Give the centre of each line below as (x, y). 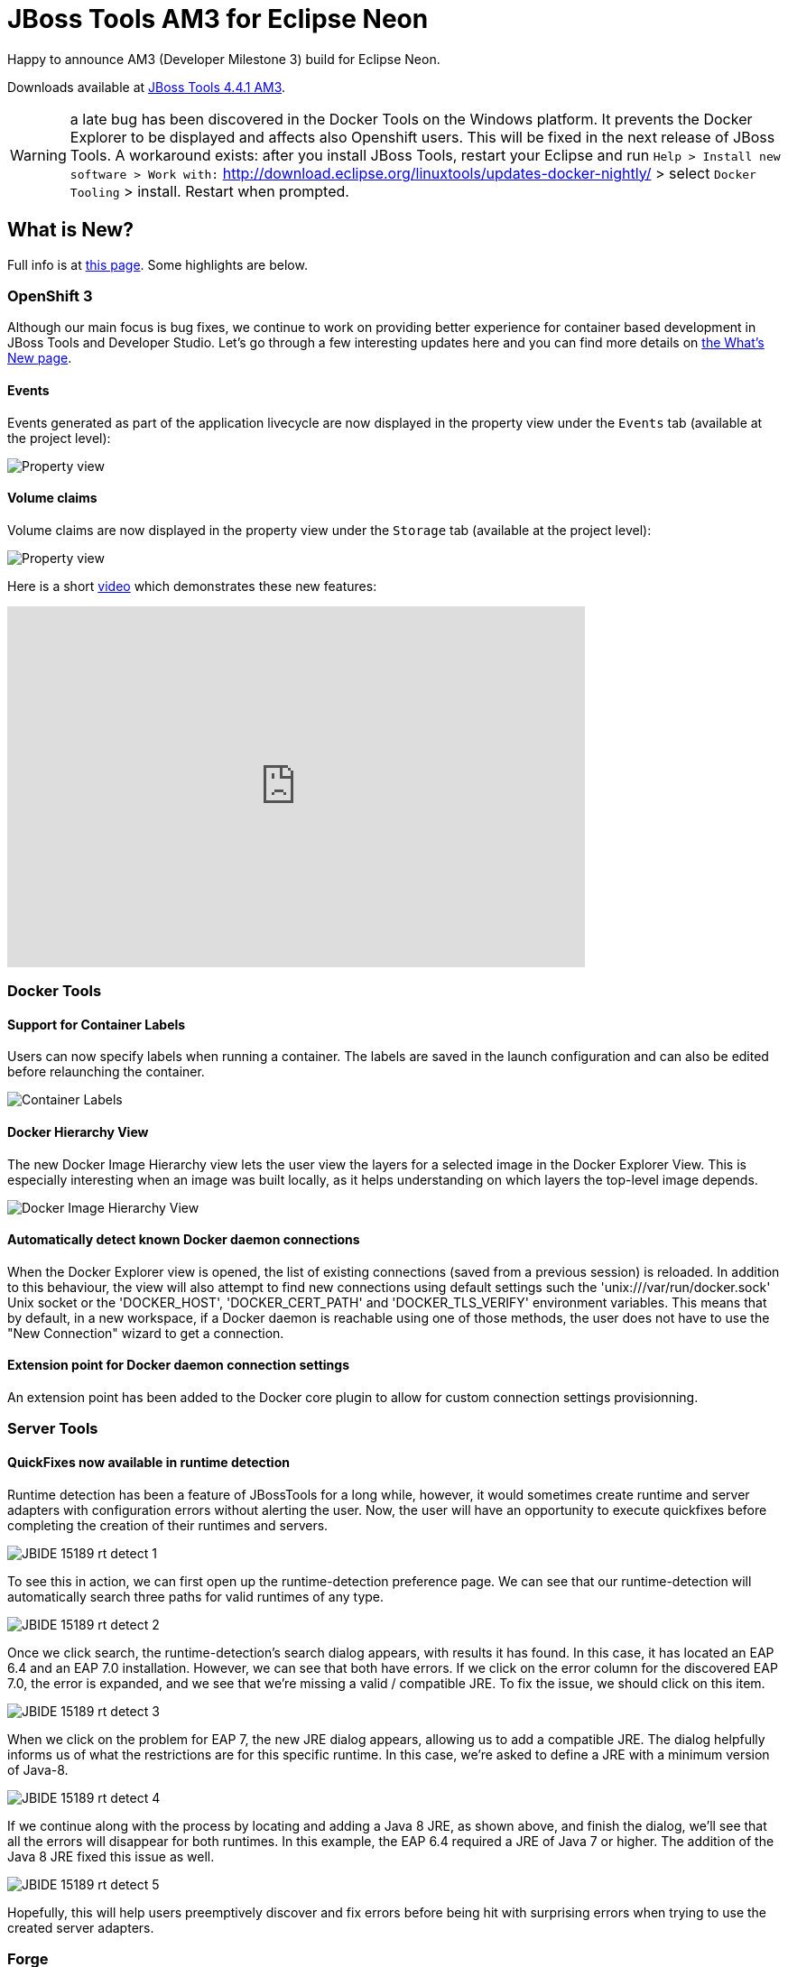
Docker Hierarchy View (78, 1131)
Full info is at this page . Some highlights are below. (158, 264)
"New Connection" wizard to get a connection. (146, 1333)
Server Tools (53, 1429)
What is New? (70, 230)
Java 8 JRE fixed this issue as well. (111, 1856)
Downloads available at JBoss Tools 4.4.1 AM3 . (147, 87)
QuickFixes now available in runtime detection (148, 1463)
